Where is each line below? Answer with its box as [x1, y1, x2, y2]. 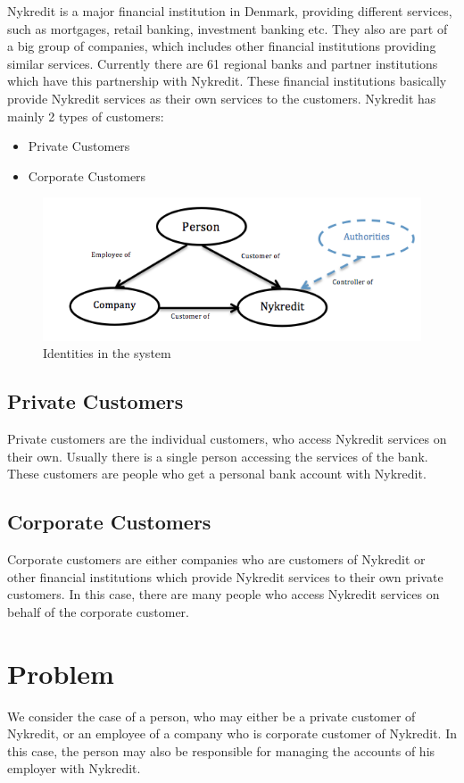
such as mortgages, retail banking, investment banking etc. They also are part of [7, 19, 448, 37]
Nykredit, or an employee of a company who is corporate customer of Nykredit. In [7, 724, 457, 743]
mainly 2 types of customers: [7, 106, 164, 125]
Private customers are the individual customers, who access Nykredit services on [7, 429, 447, 448]
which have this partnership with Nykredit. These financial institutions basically [7, 71, 447, 90]
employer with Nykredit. [7, 759, 141, 778]
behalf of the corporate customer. [7, 602, 189, 621]
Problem [7, 654, 114, 691]
